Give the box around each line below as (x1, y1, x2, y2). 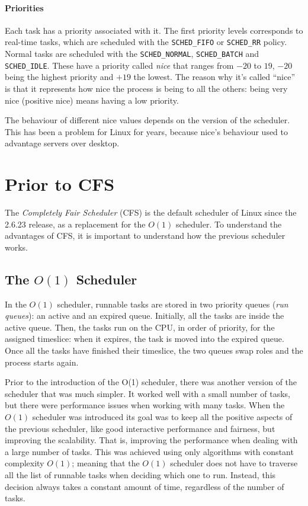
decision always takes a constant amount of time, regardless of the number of (5, 480, 284, 492)
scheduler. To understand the (175, 217, 282, 230)
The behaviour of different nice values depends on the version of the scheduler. (5, 114, 290, 126)
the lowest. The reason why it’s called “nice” (133, 71, 296, 83)
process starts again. (5, 356, 79, 368)
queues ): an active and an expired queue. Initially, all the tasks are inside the (5, 309, 284, 322)
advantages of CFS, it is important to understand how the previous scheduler (5, 229, 285, 242)
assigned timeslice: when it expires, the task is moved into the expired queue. (5, 332, 284, 345)
